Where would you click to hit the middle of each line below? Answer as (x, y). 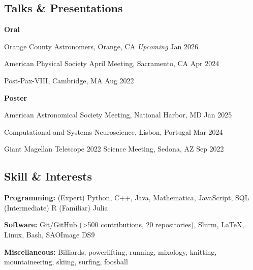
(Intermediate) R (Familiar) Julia (56, 207)
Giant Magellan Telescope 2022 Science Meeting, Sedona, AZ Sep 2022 (114, 149)
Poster (16, 97)
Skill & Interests (48, 176)
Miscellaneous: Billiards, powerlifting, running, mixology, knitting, (110, 251)
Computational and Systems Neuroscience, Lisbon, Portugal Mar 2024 (114, 131)
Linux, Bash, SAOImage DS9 (50, 234)
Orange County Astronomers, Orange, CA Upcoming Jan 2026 (101, 46)
